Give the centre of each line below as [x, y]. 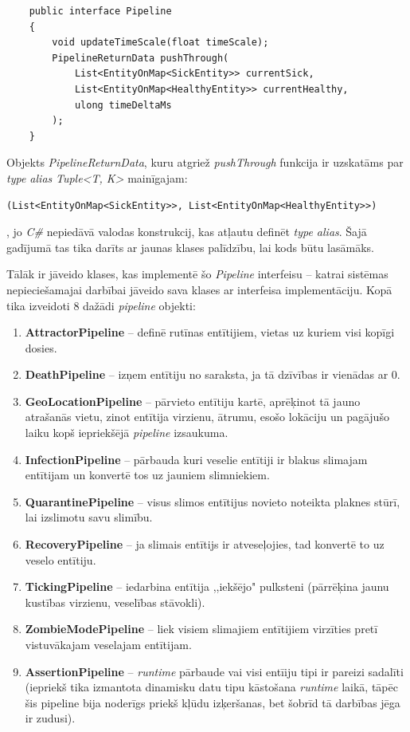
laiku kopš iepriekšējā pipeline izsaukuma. [127, 433]
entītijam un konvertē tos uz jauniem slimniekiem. [147, 475]
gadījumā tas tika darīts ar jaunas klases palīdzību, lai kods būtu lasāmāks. [190, 247]
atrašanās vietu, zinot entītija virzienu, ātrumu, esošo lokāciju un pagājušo [207, 417]
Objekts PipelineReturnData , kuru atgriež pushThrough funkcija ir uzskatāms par [205, 162]
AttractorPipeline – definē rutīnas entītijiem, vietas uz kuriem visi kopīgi [210, 332]
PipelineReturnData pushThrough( [141, 58]
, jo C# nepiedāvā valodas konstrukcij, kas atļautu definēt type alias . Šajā [187, 232]
